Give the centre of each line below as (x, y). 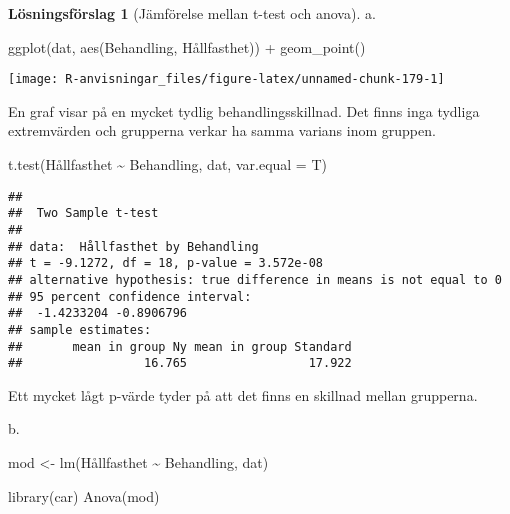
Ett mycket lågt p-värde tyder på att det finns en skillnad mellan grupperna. (243, 394)
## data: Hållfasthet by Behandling (133, 246)
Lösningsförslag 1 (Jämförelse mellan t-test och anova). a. (192, 13)
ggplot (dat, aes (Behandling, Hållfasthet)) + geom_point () (187, 46)
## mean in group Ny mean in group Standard (180, 346)
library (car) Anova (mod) (84, 495)
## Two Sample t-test (83, 213)
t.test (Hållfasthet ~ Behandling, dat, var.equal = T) (167, 164)
